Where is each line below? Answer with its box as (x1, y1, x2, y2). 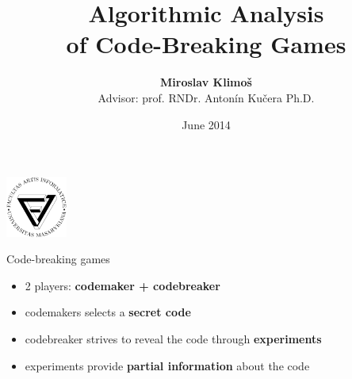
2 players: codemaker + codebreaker (25, 277, 220, 293)
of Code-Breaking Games (66, 28, 346, 60)
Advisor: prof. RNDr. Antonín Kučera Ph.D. (98, 89, 315, 105)
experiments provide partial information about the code (25, 357, 310, 373)
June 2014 (182, 116, 231, 132)
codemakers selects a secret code (25, 304, 191, 320)
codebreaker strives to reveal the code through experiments (25, 331, 322, 347)
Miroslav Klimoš (160, 74, 252, 90)
